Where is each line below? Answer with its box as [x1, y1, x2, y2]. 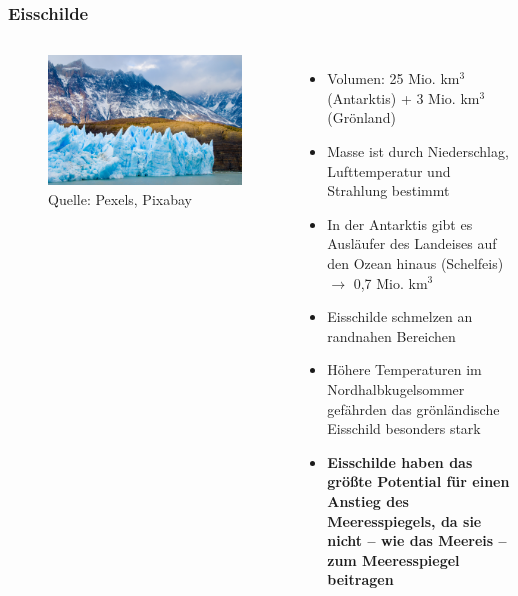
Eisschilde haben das [327, 451, 473, 472]
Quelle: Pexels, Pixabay [48, 188, 192, 209]
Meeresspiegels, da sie [327, 510, 482, 531]
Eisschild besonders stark [327, 418, 481, 439]
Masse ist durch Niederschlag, [327, 141, 509, 161]
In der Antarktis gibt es [327, 213, 473, 234]
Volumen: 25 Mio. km [327, 68, 460, 89]
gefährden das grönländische [327, 398, 500, 419]
